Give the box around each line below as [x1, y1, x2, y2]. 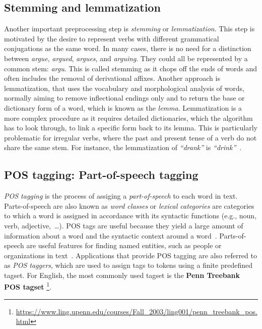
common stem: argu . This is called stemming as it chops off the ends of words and [4, 63, 257, 73]
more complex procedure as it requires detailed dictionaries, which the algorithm [4, 112, 253, 123]
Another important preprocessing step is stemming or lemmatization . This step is [4, 23, 255, 34]
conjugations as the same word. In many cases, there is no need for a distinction [4, 43, 251, 54]
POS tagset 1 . [4, 280, 51, 292]
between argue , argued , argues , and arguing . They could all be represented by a [4, 53, 248, 63]
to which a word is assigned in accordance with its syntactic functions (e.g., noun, [4, 210, 257, 221]
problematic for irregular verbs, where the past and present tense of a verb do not [4, 132, 257, 143]
